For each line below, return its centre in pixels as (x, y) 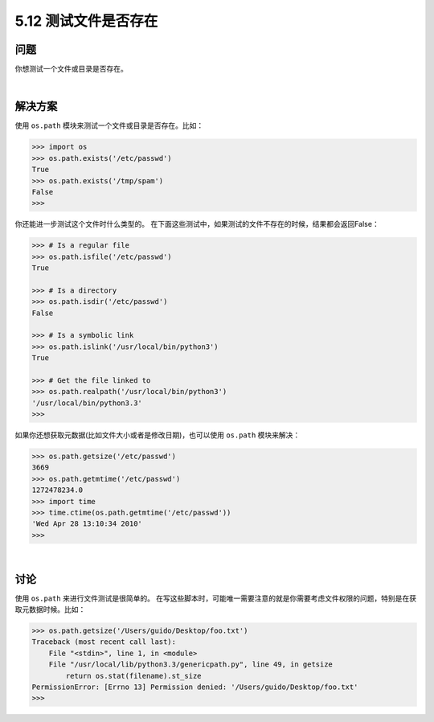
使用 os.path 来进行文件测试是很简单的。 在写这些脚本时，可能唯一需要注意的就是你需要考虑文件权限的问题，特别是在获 (216, 598)
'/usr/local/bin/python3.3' (87, 403)
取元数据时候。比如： (50, 609)
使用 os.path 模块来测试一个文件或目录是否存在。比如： (109, 125)
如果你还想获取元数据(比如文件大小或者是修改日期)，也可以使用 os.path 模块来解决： (158, 435)
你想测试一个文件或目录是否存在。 (71, 69)
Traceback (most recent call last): (104, 642)
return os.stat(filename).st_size (133, 676)
